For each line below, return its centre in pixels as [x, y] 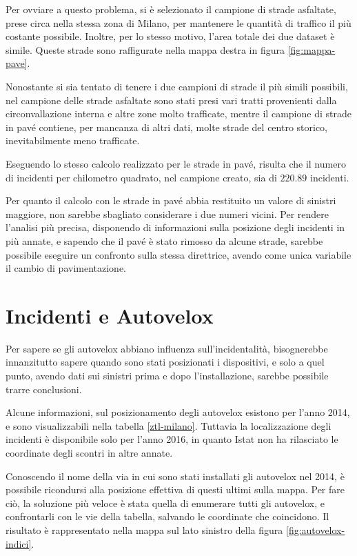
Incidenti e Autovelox [110, 315]
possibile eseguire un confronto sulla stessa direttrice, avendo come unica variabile [178, 254]
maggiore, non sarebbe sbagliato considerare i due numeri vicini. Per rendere [167, 214]
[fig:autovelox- [316, 529]
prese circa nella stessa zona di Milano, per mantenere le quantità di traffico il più [178, 22]
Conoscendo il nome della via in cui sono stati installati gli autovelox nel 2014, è [175, 476]
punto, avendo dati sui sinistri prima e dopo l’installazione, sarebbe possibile [167, 375]
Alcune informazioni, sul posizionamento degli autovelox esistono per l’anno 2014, [178, 412]
